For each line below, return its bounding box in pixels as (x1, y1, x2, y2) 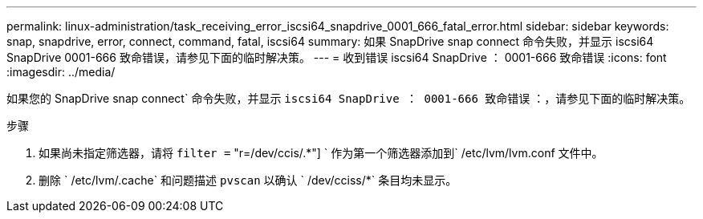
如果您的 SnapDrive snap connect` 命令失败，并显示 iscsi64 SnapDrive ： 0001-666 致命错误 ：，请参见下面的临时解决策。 (6, 91, 691, 105)
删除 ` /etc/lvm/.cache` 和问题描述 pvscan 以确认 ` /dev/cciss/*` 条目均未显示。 (39, 173, 457, 187)
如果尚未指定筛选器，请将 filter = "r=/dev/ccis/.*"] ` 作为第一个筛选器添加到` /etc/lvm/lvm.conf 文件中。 (39, 146, 603, 160)
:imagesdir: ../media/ (6, 65, 116, 79)
